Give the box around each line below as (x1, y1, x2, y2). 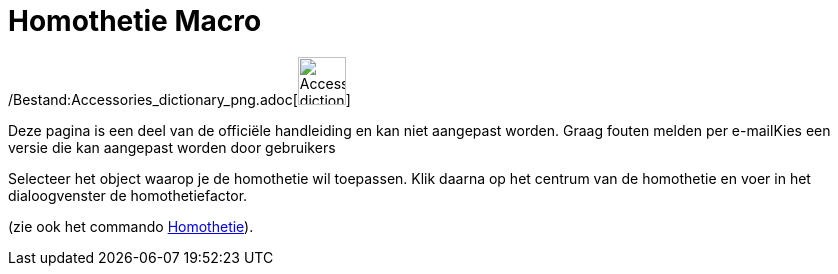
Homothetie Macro (8, 4, 262, 38)
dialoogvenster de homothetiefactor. (8, 186, 248, 204)
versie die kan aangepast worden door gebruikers (8, 138, 336, 156)
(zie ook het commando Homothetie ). (8, 217, 254, 235)
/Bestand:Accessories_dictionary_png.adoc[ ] (8, 90, 351, 108)
